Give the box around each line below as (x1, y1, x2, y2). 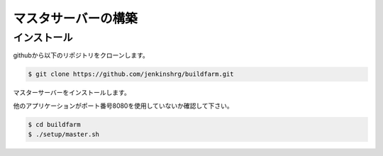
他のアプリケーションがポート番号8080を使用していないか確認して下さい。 (13, 101, 233, 110)
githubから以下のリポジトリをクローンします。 (13, 51, 149, 60)
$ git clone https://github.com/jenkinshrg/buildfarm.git (28, 70, 234, 78)
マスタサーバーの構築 (13, 11, 138, 26)
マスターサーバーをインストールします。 (13, 89, 131, 97)
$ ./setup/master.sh (28, 130, 99, 138)
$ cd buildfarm (28, 121, 81, 128)
